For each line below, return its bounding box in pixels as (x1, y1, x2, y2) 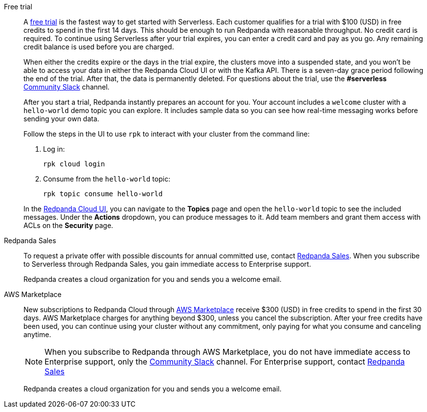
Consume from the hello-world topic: (43, 175, 171, 183)
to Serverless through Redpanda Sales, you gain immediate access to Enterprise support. (23, 260, 311, 268)
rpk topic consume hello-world (43, 190, 163, 198)
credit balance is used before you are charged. (23, 43, 174, 51)
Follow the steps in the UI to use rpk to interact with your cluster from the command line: (23, 130, 310, 138)
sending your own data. (23, 114, 99, 123)
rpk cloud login (43, 160, 105, 168)
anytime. (23, 330, 51, 339)
